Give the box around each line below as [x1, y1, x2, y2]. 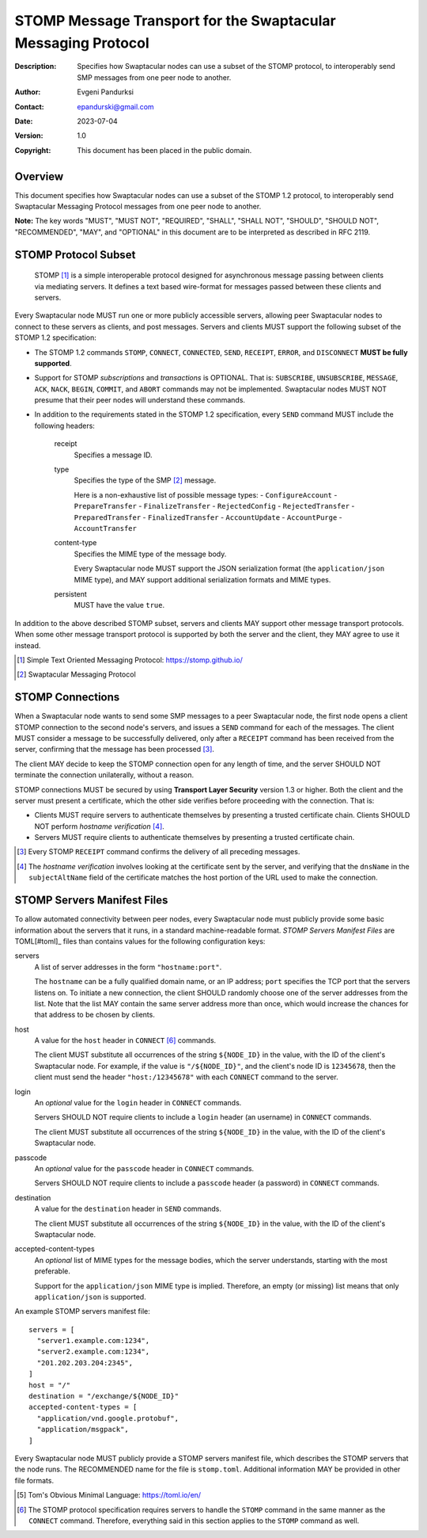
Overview [14, 170, 64, 183]
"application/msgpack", [36, 1425, 130, 1434]
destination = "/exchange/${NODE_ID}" [28, 1391, 179, 1401]
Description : [14, 62, 57, 71]
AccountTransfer [74, 524, 138, 532]
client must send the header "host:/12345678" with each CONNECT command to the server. [34, 1072, 339, 1082]
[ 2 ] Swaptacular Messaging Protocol [17, 670, 136, 679]
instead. [14, 640, 41, 650]
